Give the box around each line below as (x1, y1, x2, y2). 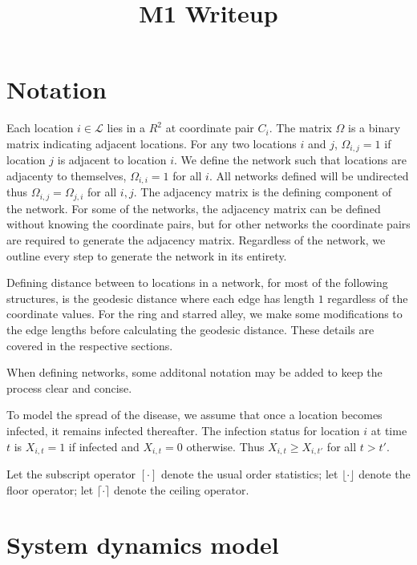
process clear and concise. (6, 379, 132, 396)
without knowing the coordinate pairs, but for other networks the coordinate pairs (6, 216, 411, 232)
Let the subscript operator (6, 466, 136, 482)
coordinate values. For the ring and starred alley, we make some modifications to (6, 305, 403, 322)
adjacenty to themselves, (6, 167, 127, 184)
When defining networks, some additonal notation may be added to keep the (6, 364, 383, 381)
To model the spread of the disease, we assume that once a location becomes (6, 406, 383, 423)
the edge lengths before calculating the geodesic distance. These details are (6, 321, 374, 338)
